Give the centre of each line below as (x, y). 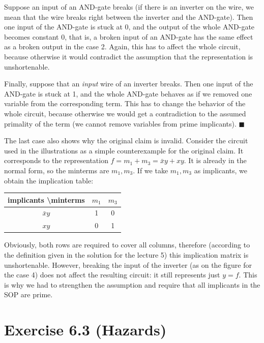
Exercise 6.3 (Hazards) (85, 330)
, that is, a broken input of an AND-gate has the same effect (159, 36)
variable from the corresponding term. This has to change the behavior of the (125, 103)
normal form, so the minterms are (57, 170)
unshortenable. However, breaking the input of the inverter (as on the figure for (128, 264)
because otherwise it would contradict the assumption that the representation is (129, 56)
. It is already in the (215, 160)
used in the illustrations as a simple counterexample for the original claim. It (124, 150)
